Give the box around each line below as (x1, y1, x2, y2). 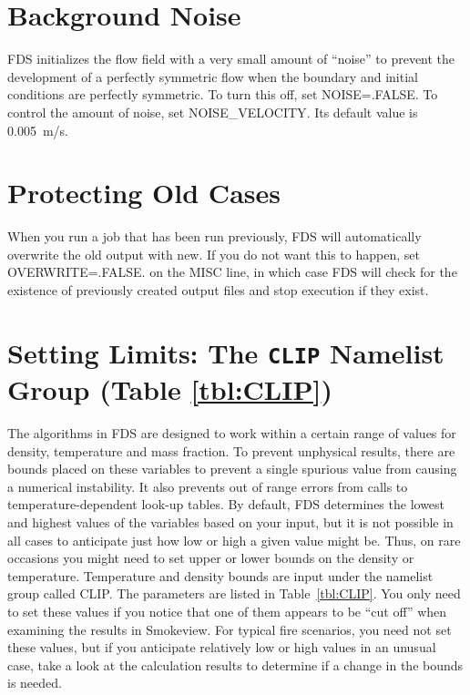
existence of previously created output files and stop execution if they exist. (7, 281, 429, 299)
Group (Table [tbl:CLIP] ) (7, 371, 332, 408)
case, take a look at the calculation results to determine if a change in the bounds (7, 655, 464, 674)
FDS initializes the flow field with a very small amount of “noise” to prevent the (7, 49, 455, 68)
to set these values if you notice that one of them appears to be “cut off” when (7, 601, 447, 620)
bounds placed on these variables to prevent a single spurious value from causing (7, 459, 457, 478)
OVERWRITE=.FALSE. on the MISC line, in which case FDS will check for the (7, 262, 457, 281)
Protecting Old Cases (7, 174, 281, 211)
